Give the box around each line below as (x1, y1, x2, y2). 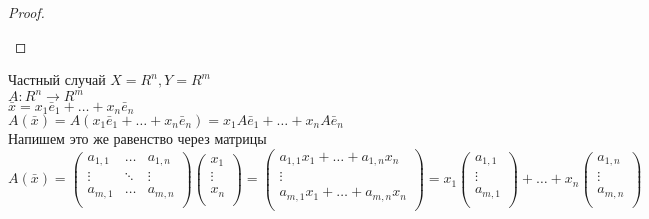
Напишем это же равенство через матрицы (8, 127, 267, 148)
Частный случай (8, 69, 106, 90)
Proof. (8, 2, 45, 22)
